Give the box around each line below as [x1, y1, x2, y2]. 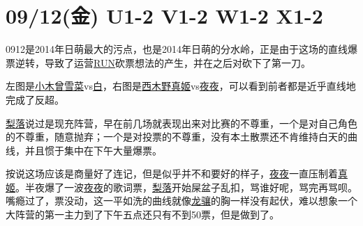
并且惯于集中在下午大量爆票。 [24, 143, 162, 157]
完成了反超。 [6, 92, 64, 106]
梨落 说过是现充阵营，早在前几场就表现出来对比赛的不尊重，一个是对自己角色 [6, 115, 357, 130]
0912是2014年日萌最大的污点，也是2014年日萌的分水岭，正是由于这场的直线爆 [6, 42, 357, 56]
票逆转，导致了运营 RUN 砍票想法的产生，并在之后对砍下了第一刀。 [6, 55, 311, 70]
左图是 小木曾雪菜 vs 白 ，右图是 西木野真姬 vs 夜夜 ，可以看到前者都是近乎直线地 [6, 79, 356, 93]
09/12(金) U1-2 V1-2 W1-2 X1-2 [6, 1, 323, 30]
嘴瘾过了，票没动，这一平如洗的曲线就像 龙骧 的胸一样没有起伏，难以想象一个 [6, 193, 357, 208]
